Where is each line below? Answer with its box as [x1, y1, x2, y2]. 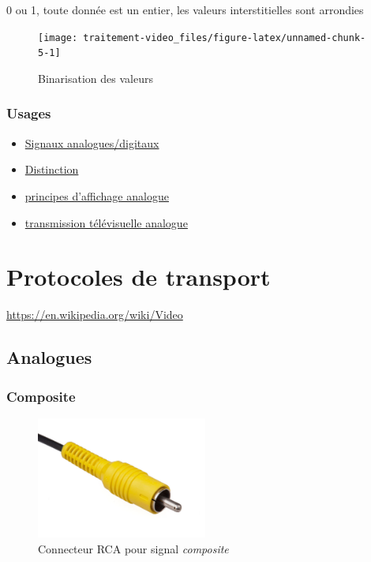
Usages [6, 103, 51, 123]
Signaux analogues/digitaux [24, 134, 159, 151]
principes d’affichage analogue [24, 187, 169, 204]
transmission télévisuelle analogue [24, 214, 188, 230]
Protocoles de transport [6, 260, 271, 293]
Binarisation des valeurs [38, 69, 153, 86]
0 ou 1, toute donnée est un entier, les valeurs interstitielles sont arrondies [6, 2, 364, 17]
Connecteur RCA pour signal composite [38, 540, 229, 556]
